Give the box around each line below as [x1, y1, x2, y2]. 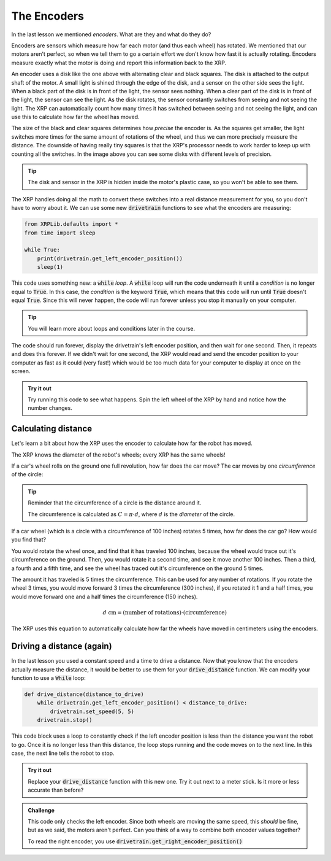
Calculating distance [11, 423, 93, 434]
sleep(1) [37, 264, 64, 271]
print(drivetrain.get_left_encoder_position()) [37, 255, 183, 262]
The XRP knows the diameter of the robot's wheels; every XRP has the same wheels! [11, 451, 226, 458]
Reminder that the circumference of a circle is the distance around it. [28, 499, 202, 506]
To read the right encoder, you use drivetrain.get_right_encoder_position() [28, 838, 243, 845]
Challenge [28, 806, 55, 814]
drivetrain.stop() [37, 717, 93, 724]
